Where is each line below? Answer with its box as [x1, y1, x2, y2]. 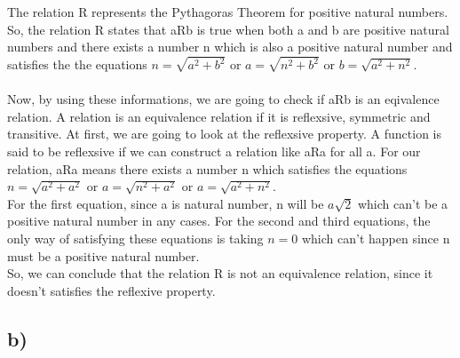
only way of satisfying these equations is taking [7, 229, 264, 247]
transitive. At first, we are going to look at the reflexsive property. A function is [7, 124, 441, 143]
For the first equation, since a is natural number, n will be [7, 194, 324, 212]
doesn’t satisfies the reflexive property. [7, 281, 216, 299]
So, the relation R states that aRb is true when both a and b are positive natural [7, 20, 449, 38]
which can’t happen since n [301, 229, 450, 247]
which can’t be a [357, 194, 448, 212]
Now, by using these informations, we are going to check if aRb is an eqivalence [7, 90, 440, 108]
